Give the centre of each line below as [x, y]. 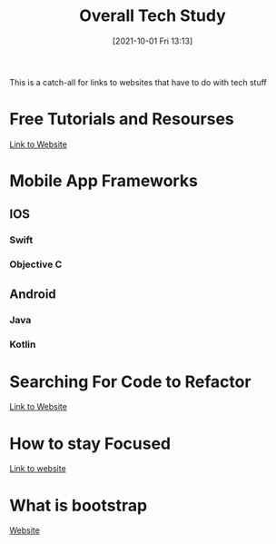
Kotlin [23, 344]
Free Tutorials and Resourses [122, 119]
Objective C [36, 264]
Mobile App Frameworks [103, 181]
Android [33, 294]
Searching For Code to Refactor [130, 381]
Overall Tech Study [153, 16]
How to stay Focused [90, 444]
